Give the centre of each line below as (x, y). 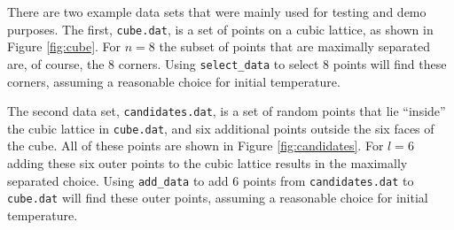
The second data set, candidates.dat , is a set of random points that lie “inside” (227, 111)
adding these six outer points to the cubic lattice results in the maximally (207, 163)
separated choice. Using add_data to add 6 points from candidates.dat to (211, 180)
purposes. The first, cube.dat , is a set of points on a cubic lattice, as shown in (220, 29)
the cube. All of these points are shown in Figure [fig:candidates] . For (196, 146)
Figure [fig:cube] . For (64, 46)
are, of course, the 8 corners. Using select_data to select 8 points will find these (227, 63)
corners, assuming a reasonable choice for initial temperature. (174, 81)
